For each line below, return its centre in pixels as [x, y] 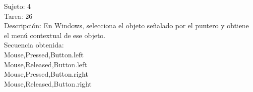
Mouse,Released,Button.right [48, 83]
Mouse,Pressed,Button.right [46, 74]
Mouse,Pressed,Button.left [44, 54]
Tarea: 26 [18, 16]
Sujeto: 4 [18, 6]
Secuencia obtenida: [34, 45]
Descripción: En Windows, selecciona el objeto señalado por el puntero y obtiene [126, 25]
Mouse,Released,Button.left [46, 64]
